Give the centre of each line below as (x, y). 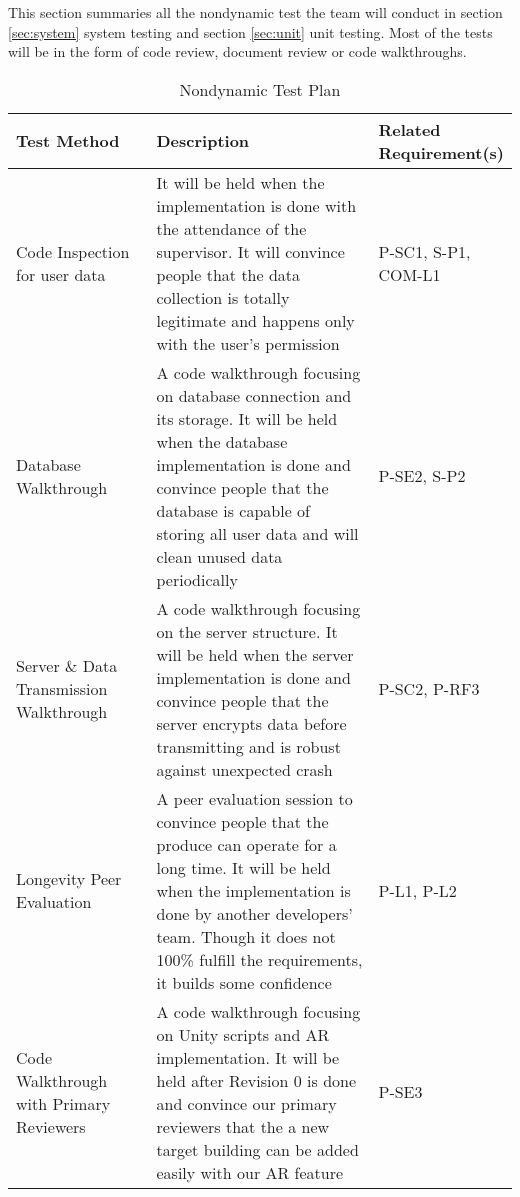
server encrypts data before (251, 723)
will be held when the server (255, 654)
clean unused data (219, 556)
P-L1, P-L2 (417, 890)
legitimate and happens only (255, 320)
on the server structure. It (247, 631)
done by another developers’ (254, 913)
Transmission (62, 689)
